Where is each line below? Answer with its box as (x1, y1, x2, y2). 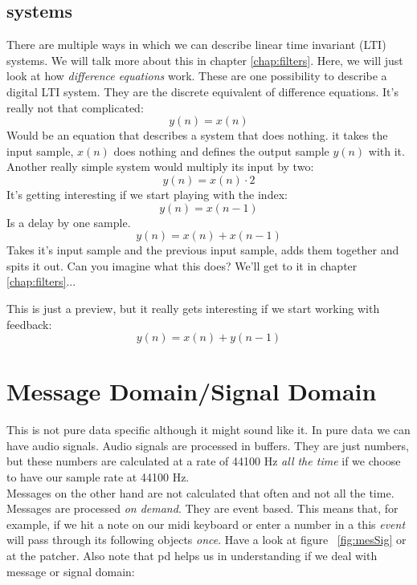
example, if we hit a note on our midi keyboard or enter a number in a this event (6, 515, 406, 532)
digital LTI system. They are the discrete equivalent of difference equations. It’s (6, 83, 399, 100)
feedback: (6, 315, 52, 332)
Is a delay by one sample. (6, 213, 131, 230)
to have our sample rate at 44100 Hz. (6, 469, 190, 485)
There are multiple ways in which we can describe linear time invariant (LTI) (6, 36, 386, 53)
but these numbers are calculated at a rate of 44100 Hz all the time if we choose (6, 453, 401, 469)
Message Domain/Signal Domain (6, 375, 377, 408)
